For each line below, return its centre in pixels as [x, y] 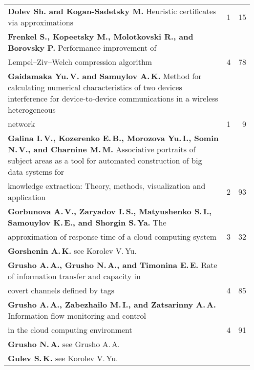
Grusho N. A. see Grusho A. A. [64, 344]
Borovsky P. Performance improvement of [82, 48]
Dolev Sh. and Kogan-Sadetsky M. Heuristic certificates [112, 11]
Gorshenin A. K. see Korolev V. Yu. [72, 251]
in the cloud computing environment [70, 330]
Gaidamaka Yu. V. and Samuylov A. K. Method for [105, 76]
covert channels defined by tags [61, 290]
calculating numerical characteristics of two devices [95, 87]
